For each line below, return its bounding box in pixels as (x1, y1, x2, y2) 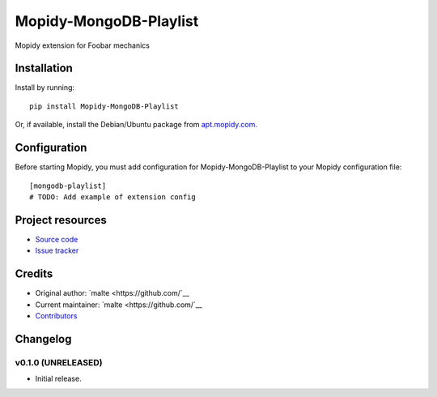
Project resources (15, 213, 107, 227)
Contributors (35, 310, 78, 320)
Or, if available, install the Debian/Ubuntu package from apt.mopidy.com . (15, 120, 258, 130)
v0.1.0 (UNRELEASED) (15, 356, 103, 368)
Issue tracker (35, 245, 79, 255)
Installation (15, 62, 73, 75)
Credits (15, 267, 53, 281)
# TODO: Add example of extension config (29, 192, 196, 202)
